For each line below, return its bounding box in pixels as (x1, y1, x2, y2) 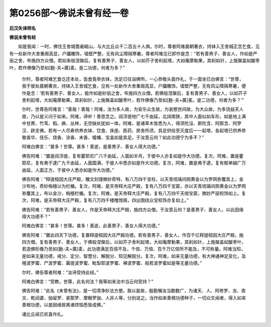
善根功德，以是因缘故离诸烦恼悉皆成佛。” (22, 302, 105, 308)
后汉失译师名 (9, 25, 36, 31)
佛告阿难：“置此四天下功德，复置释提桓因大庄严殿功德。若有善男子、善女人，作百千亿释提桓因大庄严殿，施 (22, 232, 244, 238)
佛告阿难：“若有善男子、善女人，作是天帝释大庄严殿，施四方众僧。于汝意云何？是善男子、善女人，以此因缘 (22, 206, 244, 212)
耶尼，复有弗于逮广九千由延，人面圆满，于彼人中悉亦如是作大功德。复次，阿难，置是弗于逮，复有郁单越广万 (22, 160, 246, 166)
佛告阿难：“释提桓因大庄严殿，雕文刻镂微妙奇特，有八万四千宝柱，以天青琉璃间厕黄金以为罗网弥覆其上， (22, 176, 239, 182)
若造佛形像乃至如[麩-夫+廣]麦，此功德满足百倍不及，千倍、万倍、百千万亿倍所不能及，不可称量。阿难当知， (22, 246, 245, 252)
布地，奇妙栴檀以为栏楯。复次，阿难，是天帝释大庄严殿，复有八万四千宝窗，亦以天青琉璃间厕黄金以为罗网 (26, 183, 246, 189)
